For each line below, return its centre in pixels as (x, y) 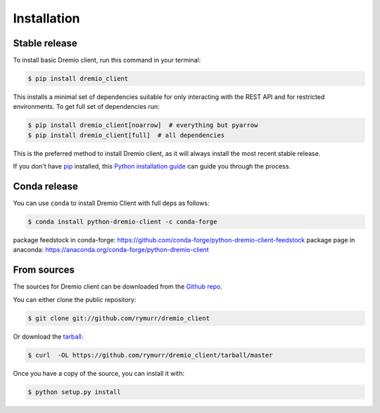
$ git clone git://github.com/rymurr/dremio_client (119, 318)
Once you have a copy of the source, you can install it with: (99, 373)
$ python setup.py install (74, 392)
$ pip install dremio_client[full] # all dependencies (126, 135)
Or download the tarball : (48, 336)
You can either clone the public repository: (75, 299)
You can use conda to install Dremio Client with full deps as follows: (112, 203)
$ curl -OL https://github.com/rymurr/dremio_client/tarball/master (150, 355)
